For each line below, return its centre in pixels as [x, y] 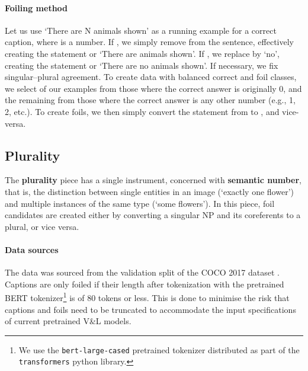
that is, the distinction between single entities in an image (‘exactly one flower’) [149, 191]
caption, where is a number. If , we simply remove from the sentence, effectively [149, 42]
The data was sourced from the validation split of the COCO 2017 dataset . [142, 272]
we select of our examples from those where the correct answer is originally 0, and [153, 88]
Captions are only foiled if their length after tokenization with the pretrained [145, 284]
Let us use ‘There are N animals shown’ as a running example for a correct [141, 30]
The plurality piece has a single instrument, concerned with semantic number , [153, 180]
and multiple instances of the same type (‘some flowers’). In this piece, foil [140, 203]
